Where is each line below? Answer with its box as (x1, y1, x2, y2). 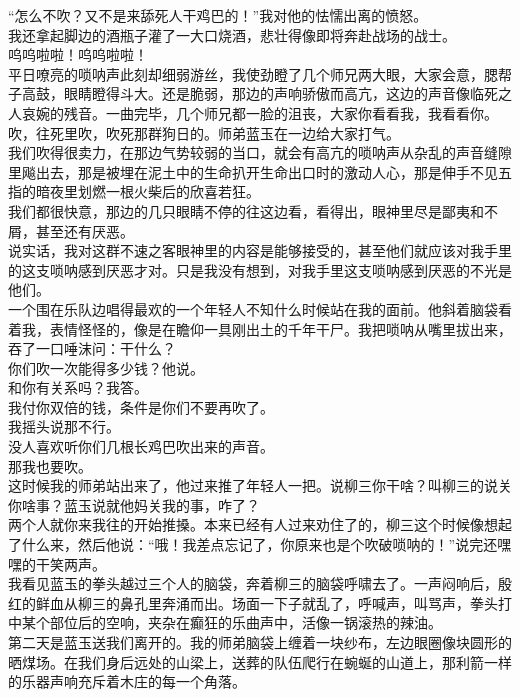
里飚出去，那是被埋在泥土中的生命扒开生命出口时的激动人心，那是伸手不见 (8, 161, 498, 182)
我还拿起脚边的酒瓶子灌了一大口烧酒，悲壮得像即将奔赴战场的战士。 (8, 24, 456, 45)
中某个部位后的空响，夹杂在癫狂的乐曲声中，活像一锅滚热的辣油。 (8, 612, 442, 633)
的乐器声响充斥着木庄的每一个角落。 (8, 671, 246, 692)
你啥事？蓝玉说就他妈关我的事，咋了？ (8, 494, 260, 515)
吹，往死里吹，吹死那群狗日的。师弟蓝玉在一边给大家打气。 (8, 122, 400, 143)
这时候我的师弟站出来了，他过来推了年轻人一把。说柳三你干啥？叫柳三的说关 (8, 475, 512, 496)
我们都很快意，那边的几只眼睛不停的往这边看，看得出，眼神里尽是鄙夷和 (8, 200, 484, 221)
